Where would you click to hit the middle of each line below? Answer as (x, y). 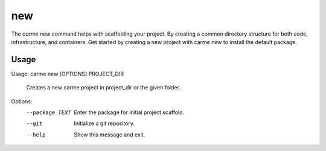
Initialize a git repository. (104, 123)
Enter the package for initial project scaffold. (129, 112)
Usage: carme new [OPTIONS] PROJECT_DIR (67, 74)
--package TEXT (49, 113)
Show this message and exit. (110, 134)
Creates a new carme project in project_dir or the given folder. (104, 88)
